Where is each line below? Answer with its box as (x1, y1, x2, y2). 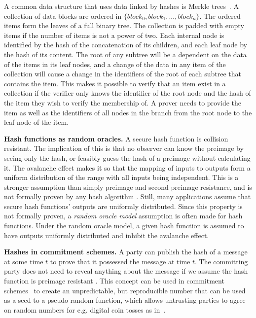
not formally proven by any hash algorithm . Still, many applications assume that (4, 191, 251, 202)
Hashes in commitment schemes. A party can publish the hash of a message (4, 247, 248, 257)
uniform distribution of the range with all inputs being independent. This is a (4, 172, 239, 182)
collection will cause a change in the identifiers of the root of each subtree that (4, 69, 241, 79)
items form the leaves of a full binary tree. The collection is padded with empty (4, 20, 244, 31)
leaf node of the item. (4, 117, 69, 127)
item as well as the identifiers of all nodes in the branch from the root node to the (4, 107, 252, 117)
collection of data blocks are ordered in (4, 10, 122, 21)
